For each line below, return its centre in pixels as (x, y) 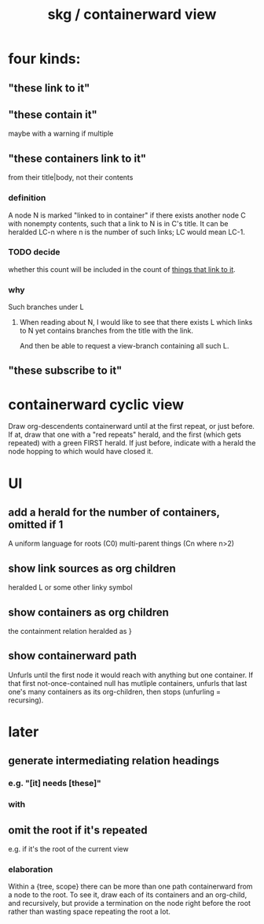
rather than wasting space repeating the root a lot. (90, 911)
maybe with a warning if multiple (61, 134)
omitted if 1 (36, 525)
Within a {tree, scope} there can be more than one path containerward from (130, 887)
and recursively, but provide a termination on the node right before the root (130, 904)
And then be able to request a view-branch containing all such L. (124, 346)
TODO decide (34, 252)
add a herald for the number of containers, (114, 512)
